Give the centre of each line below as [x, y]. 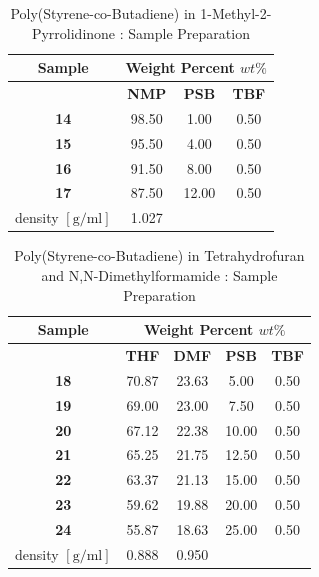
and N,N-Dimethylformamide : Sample [159, 274]
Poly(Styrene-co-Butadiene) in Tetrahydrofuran [159, 255]
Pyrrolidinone [73, 32]
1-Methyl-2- [236, 13]
